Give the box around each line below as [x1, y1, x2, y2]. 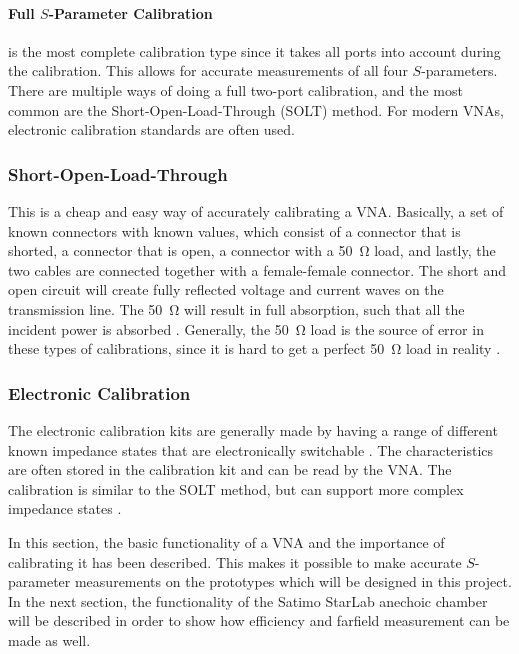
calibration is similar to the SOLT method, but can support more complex [8, 478, 464, 499]
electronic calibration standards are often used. [8, 119, 296, 140]
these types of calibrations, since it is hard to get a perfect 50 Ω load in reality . [8, 338, 501, 359]
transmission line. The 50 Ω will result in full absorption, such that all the [8, 298, 465, 319]
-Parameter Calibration [48, 2, 213, 23]
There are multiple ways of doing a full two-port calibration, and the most [8, 79, 463, 100]
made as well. [8, 629, 91, 650]
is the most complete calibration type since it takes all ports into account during [8, 40, 501, 61]
